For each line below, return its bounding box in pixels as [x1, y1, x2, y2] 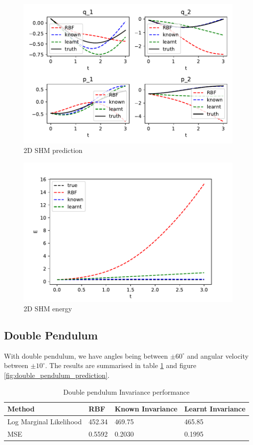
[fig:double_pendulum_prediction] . [4, 370, 110, 380]
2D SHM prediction [24, 145, 83, 155]
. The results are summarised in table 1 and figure [45, 360, 196, 371]
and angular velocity [187, 350, 249, 361]
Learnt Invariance [184, 404, 246, 414]
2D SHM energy [24, 303, 72, 314]
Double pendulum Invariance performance [63, 386, 190, 397]
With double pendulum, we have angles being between [4, 350, 168, 361]
